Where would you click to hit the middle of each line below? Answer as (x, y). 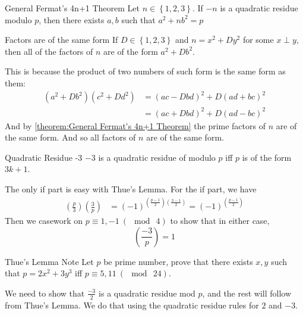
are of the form (131, 51)
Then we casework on (44, 221)
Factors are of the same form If (61, 40)
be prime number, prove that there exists (178, 261)
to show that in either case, (220, 221)
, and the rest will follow (247, 293)
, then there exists (72, 19)
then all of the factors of (49, 51)
